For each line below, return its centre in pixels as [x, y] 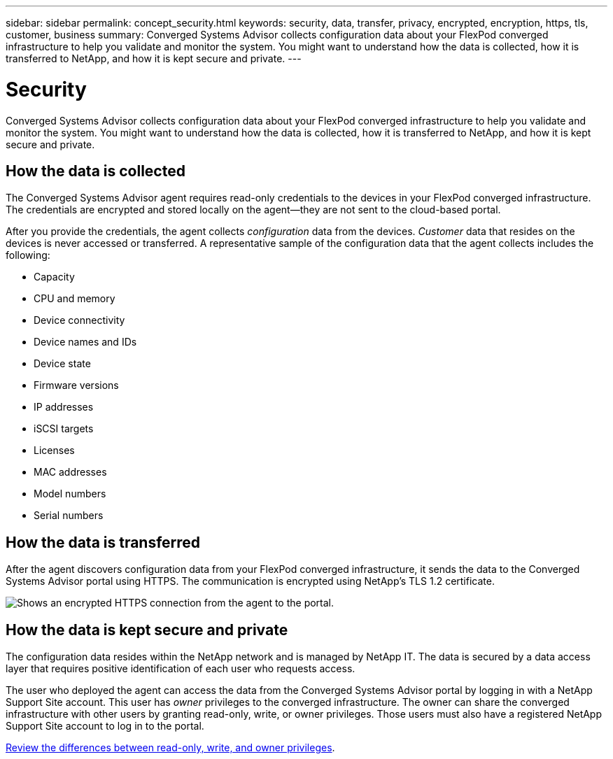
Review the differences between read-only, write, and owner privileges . [170, 748]
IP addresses [64, 407]
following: [28, 255]
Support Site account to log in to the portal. [105, 726]
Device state [62, 364]
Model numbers [70, 494]
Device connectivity [79, 320]
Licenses [54, 451]
